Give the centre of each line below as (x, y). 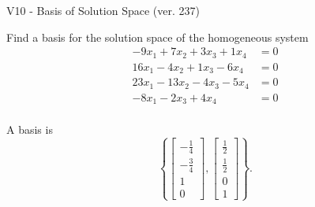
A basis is (30, 129)
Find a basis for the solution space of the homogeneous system (157, 37)
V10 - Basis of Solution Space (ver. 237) (103, 10)
